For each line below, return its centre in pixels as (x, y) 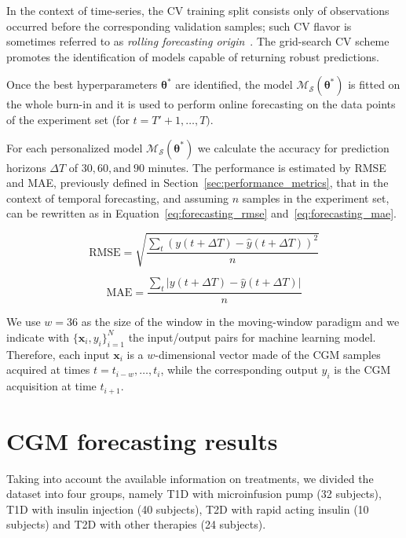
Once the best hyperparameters (82, 84)
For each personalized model (75, 147)
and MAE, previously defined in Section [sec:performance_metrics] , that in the (198, 183)
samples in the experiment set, (316, 198)
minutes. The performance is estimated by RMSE (267, 167)
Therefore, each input (58, 354)
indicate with (38, 337)
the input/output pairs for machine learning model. (252, 337)
